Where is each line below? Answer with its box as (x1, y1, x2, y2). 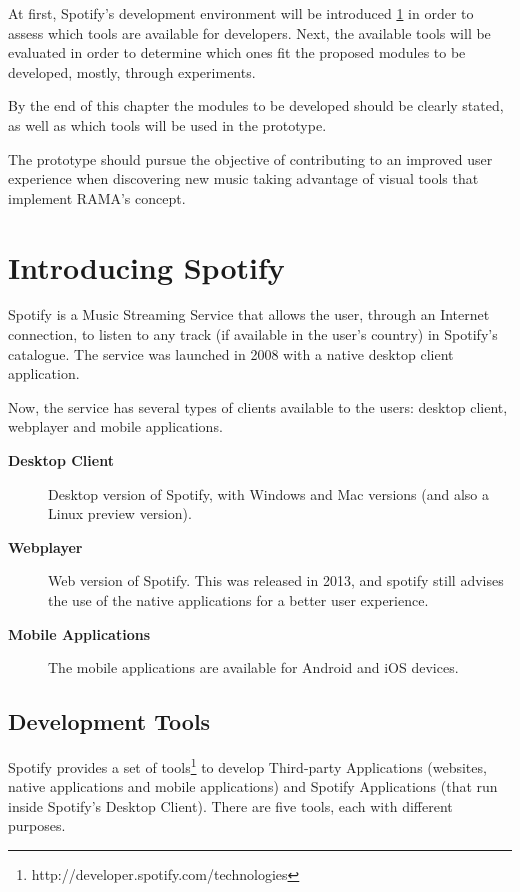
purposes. (8, 815, 66, 836)
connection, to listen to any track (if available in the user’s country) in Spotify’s (8, 324, 498, 345)
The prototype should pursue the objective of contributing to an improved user (8, 148, 493, 169)
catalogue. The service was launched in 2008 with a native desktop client (8, 343, 454, 364)
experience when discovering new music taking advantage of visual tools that (8, 168, 479, 189)
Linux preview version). (48, 503, 192, 524)
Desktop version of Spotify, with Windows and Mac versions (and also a (48, 483, 489, 504)
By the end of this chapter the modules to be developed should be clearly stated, (8, 95, 504, 116)
